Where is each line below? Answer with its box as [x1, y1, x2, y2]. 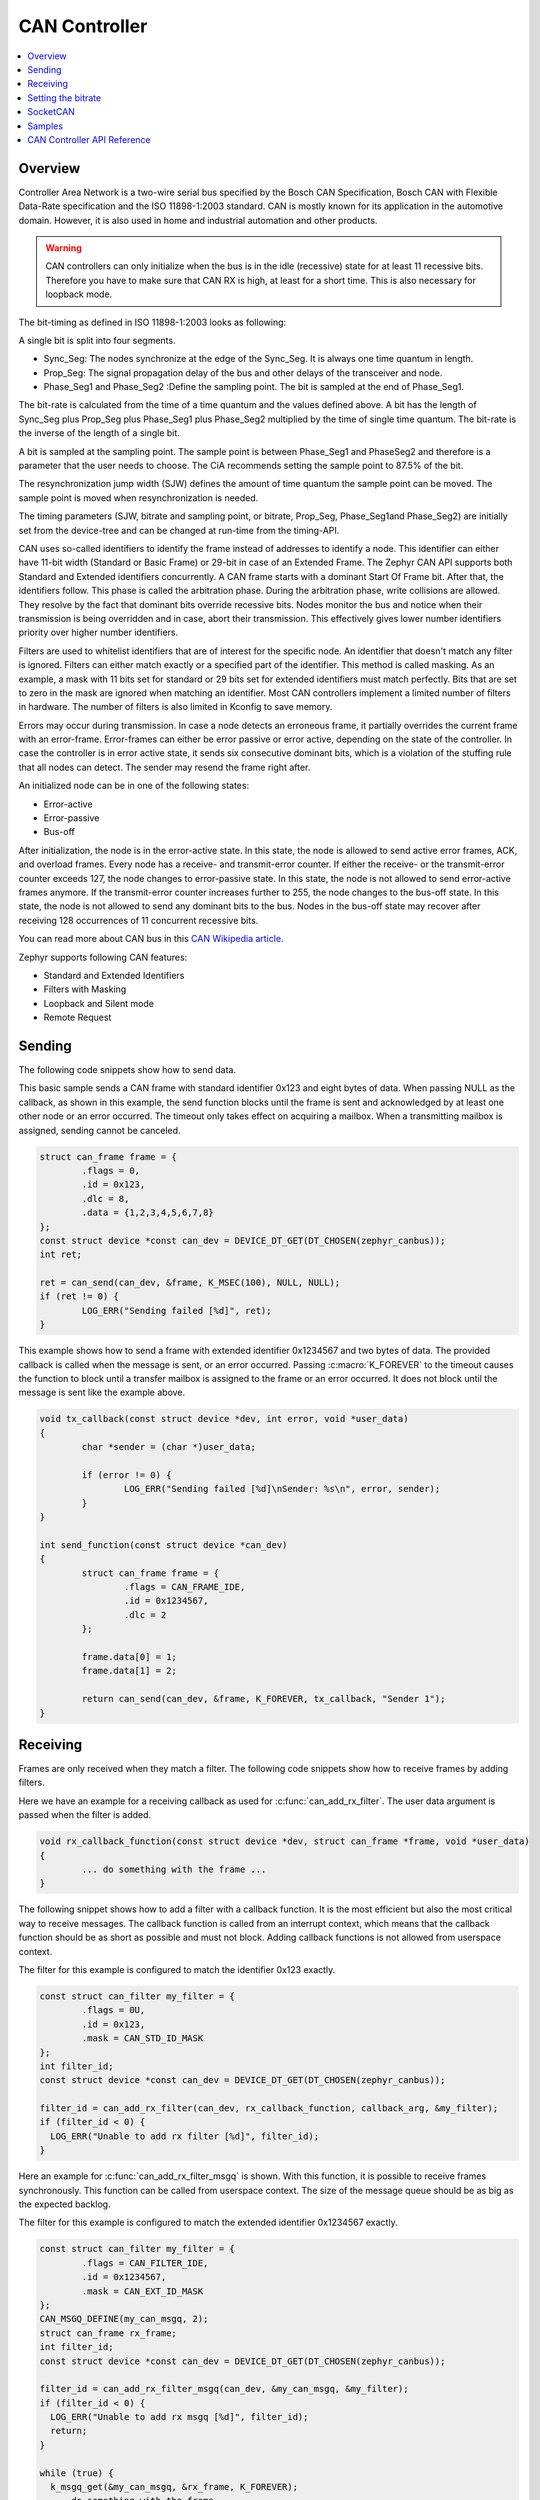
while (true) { [39, 2467, 114, 2479]
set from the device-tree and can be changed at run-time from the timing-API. [18, 524, 340, 536]
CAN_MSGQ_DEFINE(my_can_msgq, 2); [39, 2313, 209, 2325]
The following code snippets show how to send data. [18, 1064, 237, 1076]
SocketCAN [27, 106, 75, 118]
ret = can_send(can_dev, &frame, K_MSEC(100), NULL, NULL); [39, 1277, 341, 1289]
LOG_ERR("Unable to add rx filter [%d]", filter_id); [50, 2130, 320, 2142]
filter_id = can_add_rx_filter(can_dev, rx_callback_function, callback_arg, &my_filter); [39, 2103, 499, 2114]
